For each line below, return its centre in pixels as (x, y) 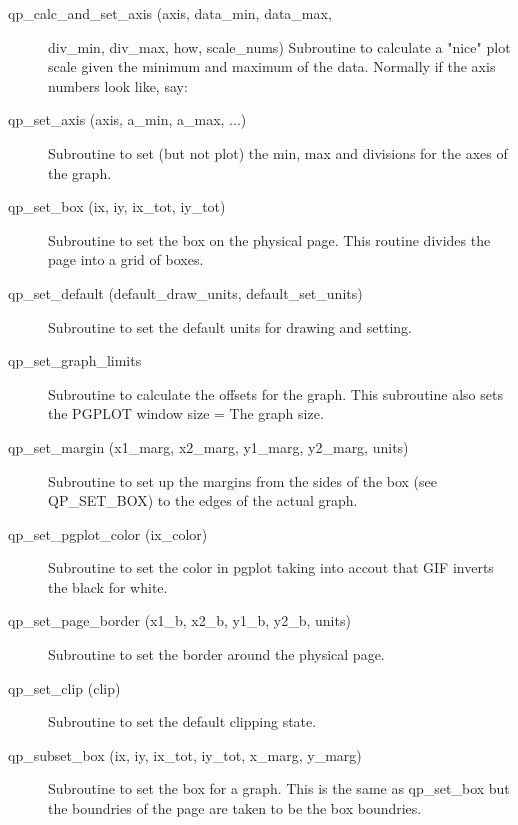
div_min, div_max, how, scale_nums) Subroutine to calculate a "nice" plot (279, 46)
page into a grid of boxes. (126, 259)
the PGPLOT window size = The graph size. (186, 413)
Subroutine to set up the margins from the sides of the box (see (242, 480)
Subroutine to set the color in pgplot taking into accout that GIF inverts (271, 567)
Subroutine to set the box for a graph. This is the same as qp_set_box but (279, 788)
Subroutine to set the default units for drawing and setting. (230, 326)
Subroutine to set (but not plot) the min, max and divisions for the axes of (278, 152)
